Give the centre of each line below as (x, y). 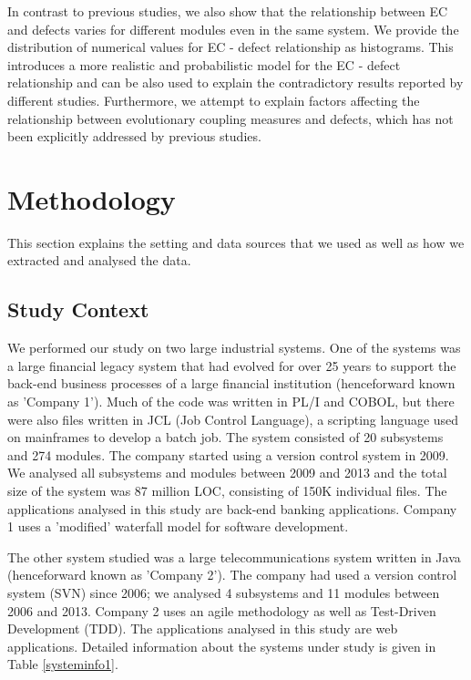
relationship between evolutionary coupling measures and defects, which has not (230, 118)
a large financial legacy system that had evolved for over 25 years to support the (232, 365)
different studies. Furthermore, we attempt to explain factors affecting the (214, 100)
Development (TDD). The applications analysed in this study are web (203, 628)
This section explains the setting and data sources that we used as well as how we (236, 242)
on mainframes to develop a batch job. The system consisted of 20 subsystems (225, 437)
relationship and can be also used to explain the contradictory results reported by (235, 82)
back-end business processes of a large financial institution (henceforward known (231, 383)
